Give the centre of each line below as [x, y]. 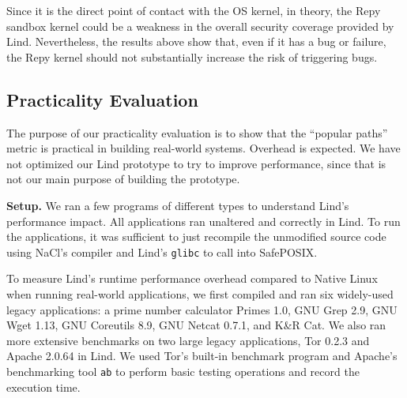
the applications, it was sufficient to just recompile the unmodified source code [196, 237]
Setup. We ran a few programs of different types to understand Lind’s [178, 205]
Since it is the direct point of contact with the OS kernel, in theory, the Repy [194, 10]
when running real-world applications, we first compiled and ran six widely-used [200, 293]
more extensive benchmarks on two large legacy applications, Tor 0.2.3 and [188, 340]
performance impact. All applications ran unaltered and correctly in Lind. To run [203, 221]
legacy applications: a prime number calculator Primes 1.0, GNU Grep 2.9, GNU [202, 309]
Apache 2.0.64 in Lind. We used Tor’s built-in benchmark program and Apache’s [202, 356]
